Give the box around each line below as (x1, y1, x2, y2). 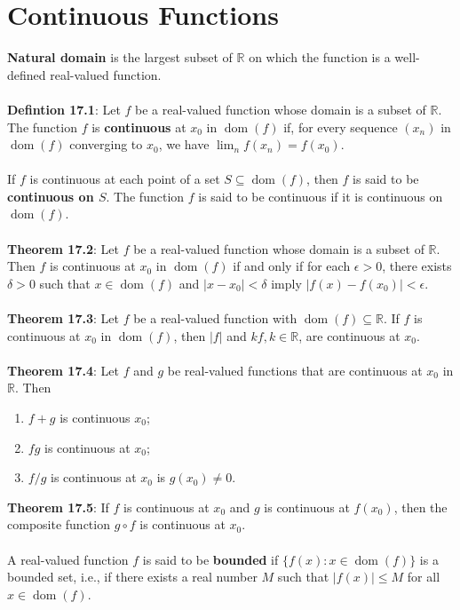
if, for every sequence (283, 117, 398, 136)
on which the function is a (249, 48, 391, 67)
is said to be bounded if (142, 550, 279, 568)
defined (7, 65, 46, 83)
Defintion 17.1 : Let (7, 99, 121, 118)
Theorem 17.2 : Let (7, 239, 119, 257)
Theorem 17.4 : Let (7, 360, 119, 379)
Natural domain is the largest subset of (7, 48, 233, 67)
